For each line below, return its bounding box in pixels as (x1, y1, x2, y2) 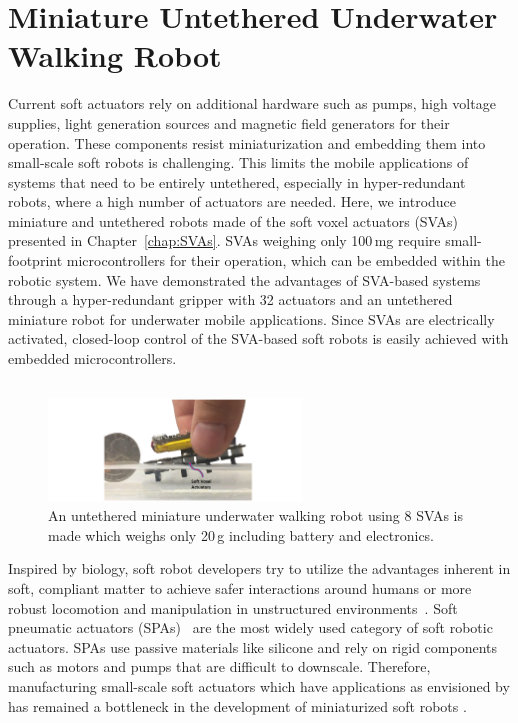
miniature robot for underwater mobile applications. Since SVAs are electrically (8, 308, 495, 329)
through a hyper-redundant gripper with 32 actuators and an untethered (8, 289, 453, 310)
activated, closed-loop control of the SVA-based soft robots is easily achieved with (8, 328, 509, 349)
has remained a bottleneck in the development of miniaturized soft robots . (8, 695, 467, 716)
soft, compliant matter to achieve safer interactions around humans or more (8, 577, 472, 598)
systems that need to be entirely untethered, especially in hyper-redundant (8, 171, 466, 192)
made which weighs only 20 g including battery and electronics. (48, 524, 435, 545)
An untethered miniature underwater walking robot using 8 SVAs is (48, 505, 464, 526)
